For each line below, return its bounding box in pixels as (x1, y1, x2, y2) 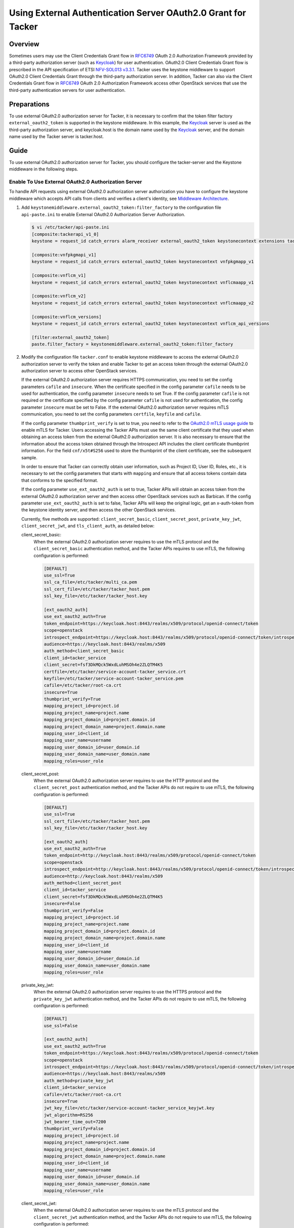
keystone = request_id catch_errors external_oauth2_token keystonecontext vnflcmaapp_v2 (31, 300, 254, 306)
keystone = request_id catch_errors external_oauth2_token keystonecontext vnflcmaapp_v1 (31, 279, 254, 285)
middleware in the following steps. (9, 166, 78, 172)
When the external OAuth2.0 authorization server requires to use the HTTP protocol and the (33, 778, 219, 783)
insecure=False (44, 901, 80, 906)
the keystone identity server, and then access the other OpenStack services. (21, 507, 176, 513)
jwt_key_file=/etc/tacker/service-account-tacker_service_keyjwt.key (44, 1105, 215, 1111)
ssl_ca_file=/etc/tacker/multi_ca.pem (44, 580, 137, 585)
